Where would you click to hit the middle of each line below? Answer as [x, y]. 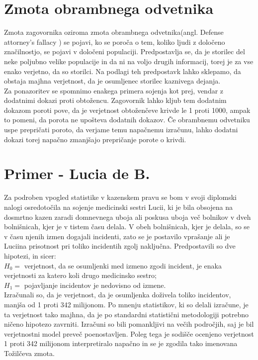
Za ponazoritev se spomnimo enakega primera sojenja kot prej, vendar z [114, 90]
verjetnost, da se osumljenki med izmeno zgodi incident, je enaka [123, 265]
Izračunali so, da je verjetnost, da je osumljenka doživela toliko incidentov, [118, 295]
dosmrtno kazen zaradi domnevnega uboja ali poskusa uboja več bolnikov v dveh [128, 217]
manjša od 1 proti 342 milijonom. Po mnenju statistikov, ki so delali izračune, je [126, 304]
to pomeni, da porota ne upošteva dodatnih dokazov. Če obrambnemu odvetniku [127, 120]
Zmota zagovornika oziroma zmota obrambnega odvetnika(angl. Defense [114, 32]
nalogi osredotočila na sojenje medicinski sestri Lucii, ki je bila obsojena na [119, 207]
